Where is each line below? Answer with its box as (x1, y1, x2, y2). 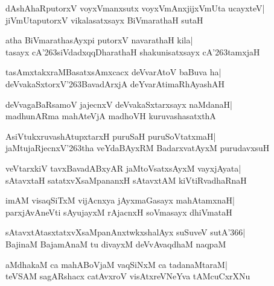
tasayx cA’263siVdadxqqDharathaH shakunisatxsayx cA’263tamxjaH (5, 45, 260, 58)
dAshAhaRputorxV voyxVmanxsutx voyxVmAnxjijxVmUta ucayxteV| (5, 2, 265, 14)
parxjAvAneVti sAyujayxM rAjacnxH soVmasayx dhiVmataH (5, 205, 232, 218)
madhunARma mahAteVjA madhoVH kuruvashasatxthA (5, 110, 216, 122)
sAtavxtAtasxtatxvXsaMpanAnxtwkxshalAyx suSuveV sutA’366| (5, 226, 246, 238)
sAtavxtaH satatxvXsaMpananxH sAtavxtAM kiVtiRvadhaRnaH (5, 173, 247, 186)
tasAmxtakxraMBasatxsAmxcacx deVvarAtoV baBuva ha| (5, 66, 221, 78)
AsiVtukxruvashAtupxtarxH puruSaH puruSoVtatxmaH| (5, 129, 216, 142)
